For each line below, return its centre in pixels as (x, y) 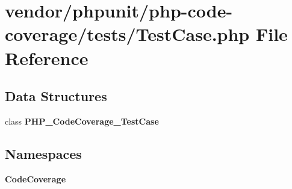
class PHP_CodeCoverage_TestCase (82, 121)
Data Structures (56, 96)
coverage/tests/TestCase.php (127, 34)
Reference (47, 57)
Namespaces (43, 153)
